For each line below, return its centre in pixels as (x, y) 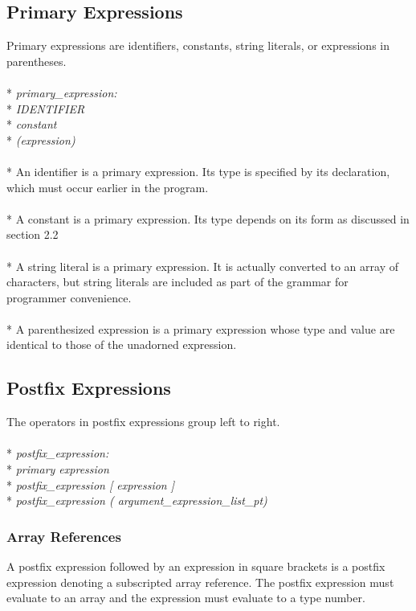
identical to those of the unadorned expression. (122, 344)
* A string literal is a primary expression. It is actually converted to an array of (202, 266)
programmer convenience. (69, 297)
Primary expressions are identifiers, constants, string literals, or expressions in (198, 45)
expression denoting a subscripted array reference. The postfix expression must (200, 582)
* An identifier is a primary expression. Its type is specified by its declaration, (198, 171)
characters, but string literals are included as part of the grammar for (177, 282)
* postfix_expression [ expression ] (91, 484)
